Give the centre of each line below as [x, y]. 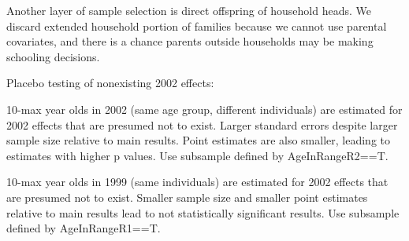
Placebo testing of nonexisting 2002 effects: [110, 83]
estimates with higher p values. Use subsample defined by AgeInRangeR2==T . [197, 155]
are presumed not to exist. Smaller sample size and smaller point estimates [187, 197]
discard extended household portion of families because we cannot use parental [197, 26]
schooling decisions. [53, 56]
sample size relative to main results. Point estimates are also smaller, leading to [199, 140]
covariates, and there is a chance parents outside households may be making [190, 41]
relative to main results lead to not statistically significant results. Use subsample [203, 212]
